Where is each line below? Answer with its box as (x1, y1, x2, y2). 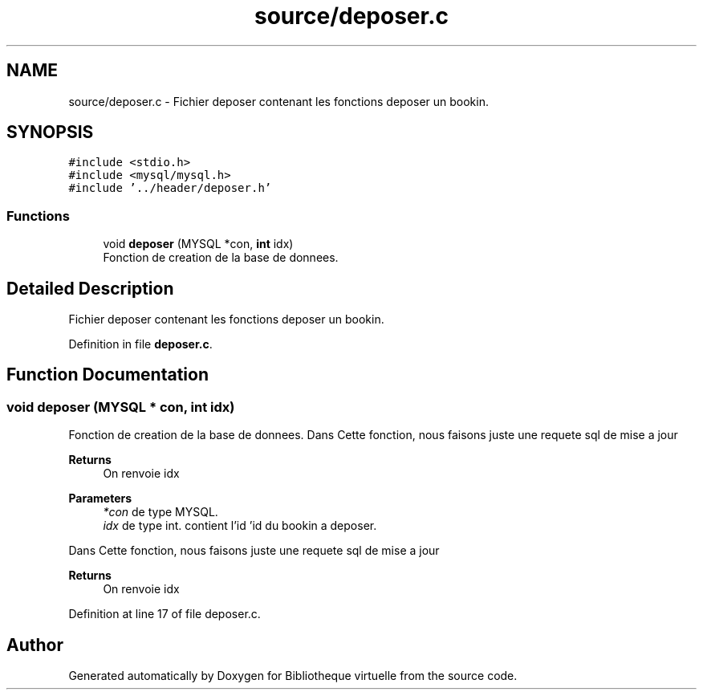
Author (6, 634, 63, 655)
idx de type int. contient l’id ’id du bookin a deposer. (103, 519, 377, 533)
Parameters (68, 491, 132, 506)
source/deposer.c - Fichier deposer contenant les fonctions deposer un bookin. (68, 94, 490, 108)
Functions (6, 207, 70, 224)
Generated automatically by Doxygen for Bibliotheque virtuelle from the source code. (68, 669, 518, 683)
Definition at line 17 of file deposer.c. (68, 607, 261, 621)
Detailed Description (6, 278, 174, 299)
